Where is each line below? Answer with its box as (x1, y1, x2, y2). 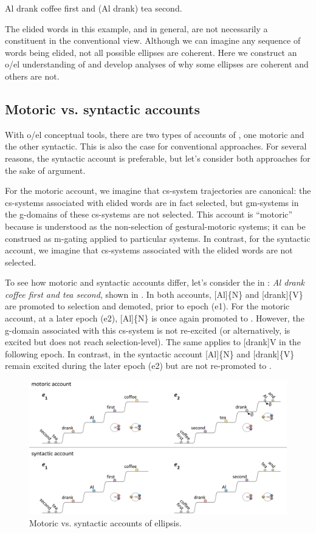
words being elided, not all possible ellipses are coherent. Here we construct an (5, 46, 297, 58)
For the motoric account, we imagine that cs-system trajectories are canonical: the (5, 184, 311, 197)
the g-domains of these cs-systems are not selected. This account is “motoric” (5, 208, 293, 221)
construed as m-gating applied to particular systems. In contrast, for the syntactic (5, 232, 311, 244)
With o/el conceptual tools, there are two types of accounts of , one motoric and (5, 128, 304, 140)
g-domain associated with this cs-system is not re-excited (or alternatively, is (5, 323, 290, 336)
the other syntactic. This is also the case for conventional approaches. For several (5, 140, 307, 153)
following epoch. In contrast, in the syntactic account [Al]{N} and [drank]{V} (5, 347, 295, 360)
